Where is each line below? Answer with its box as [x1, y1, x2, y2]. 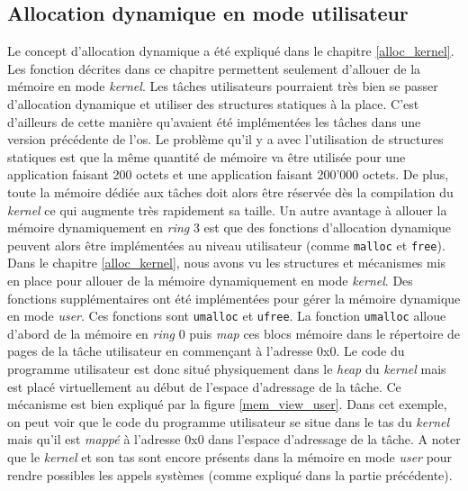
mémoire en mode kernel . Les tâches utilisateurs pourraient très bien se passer [7, 77, 438, 95]
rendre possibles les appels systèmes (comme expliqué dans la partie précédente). [7, 465, 453, 484]
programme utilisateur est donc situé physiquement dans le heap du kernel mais [7, 359, 446, 378]
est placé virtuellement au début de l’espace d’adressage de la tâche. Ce [7, 377, 401, 396]
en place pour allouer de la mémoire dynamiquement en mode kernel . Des [7, 270, 413, 289]
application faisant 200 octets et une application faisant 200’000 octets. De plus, [7, 165, 449, 184]
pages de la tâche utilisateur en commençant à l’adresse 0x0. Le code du [7, 341, 405, 360]
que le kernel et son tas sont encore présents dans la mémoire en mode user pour [7, 447, 453, 466]
